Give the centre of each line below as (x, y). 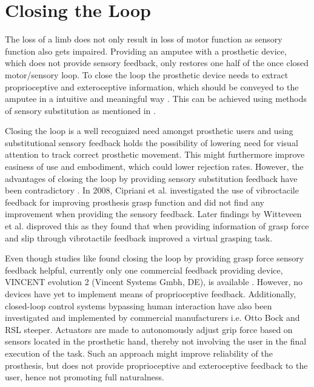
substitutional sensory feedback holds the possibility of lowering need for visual (152, 142)
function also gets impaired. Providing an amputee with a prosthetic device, (146, 51)
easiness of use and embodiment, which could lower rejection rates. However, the (154, 167)
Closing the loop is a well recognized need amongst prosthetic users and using (149, 131)
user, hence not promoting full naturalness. (85, 377)
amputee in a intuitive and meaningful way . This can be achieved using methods (156, 99)
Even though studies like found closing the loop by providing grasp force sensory (155, 258)
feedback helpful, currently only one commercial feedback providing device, (144, 270)
